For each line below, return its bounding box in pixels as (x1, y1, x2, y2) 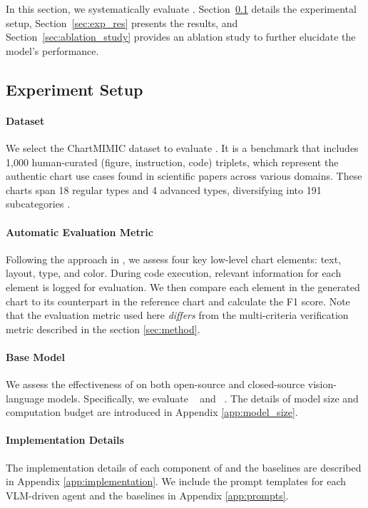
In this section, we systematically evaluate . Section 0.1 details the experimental (6, 1, 357, 16)
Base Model (6, 349, 65, 364)
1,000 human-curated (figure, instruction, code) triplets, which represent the (6, 154, 339, 169)
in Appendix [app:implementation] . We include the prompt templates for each (6, 474, 346, 489)
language (6, 390, 44, 405)
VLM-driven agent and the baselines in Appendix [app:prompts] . (6, 487, 289, 502)
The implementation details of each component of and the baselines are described (6, 459, 362, 474)
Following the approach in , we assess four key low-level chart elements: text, (6, 251, 342, 266)
